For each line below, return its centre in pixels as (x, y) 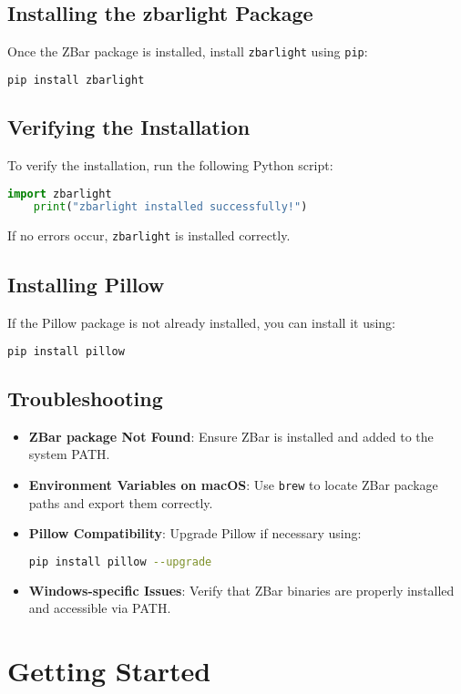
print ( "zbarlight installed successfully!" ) (170, 207)
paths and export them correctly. (121, 502)
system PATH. (69, 454)
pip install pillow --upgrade (120, 561)
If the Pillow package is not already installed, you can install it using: (202, 323)
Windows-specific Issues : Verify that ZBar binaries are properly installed (241, 590)
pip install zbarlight (76, 80)
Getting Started (109, 671)
